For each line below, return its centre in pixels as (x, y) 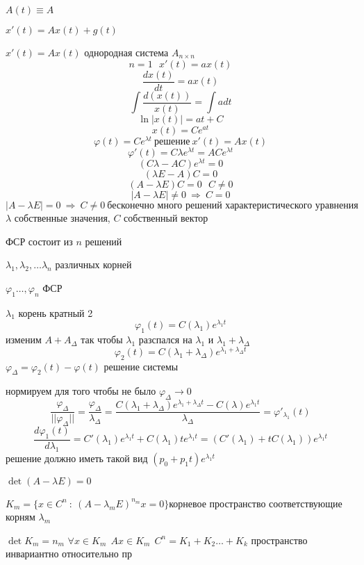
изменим (24, 339)
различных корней (93, 264)
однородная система (126, 52)
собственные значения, (62, 218)
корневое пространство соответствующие (256, 503)
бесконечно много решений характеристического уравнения (233, 206)
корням (20, 517)
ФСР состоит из (39, 241)
